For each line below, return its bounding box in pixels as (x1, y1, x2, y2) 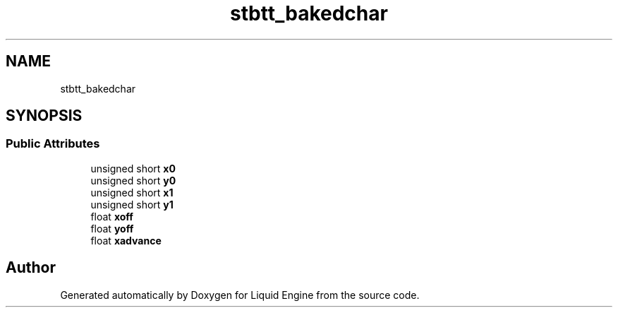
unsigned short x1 (90, 186, 174, 199)
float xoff (90, 210, 133, 223)
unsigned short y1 (90, 198, 174, 211)
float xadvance (90, 234, 162, 247)
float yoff (90, 222, 134, 235)
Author (6, 259, 56, 277)
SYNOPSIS (6, 107, 83, 125)
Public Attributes (6, 136, 100, 151)
